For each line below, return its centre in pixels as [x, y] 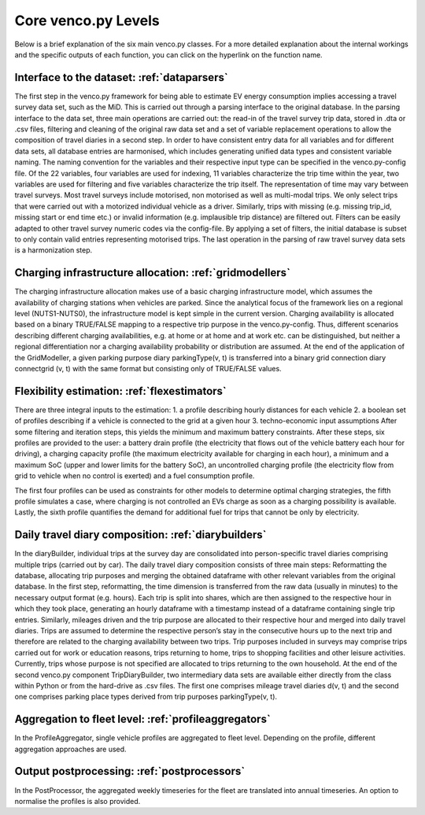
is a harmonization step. [54, 250]
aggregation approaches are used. [70, 749]
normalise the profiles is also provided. [78, 801]
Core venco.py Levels [87, 20]
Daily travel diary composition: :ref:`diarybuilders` [140, 535]
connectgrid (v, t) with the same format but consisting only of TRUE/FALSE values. [148, 368]
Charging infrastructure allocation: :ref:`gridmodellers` [153, 273]
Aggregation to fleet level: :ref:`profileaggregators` [142, 719]
